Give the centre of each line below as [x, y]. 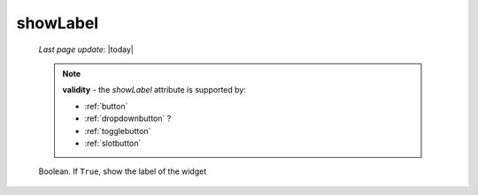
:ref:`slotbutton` [113, 143]
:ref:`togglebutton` [118, 131]
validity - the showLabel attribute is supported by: [154, 90]
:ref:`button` [106, 106]
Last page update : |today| [86, 49]
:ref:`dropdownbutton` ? [128, 118]
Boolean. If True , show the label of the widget [123, 171]
